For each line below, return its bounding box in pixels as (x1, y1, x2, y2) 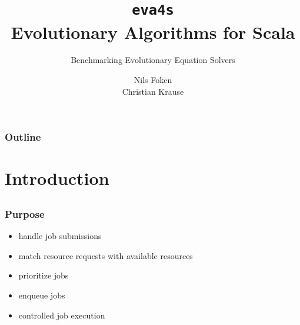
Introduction (5, 166, 109, 190)
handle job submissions (18, 230, 102, 242)
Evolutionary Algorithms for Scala (11, 19, 295, 44)
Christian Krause (122, 85, 184, 97)
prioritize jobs (18, 269, 69, 281)
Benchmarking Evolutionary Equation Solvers (71, 54, 235, 66)
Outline (5, 130, 41, 144)
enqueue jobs (18, 288, 65, 301)
